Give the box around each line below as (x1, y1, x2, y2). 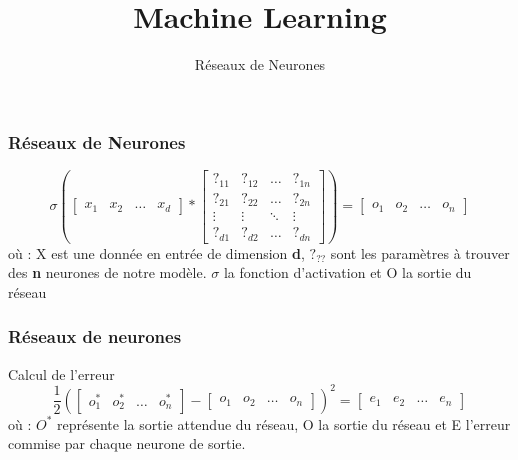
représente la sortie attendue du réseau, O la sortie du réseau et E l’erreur (57, 413, 511, 434)
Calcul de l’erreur (8, 363, 115, 384)
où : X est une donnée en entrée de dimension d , (8, 242, 305, 263)
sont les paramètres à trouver (330, 242, 510, 263)
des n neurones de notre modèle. (8, 262, 207, 283)
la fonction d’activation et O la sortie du (223, 262, 472, 283)
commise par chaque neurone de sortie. (8, 433, 246, 454)
